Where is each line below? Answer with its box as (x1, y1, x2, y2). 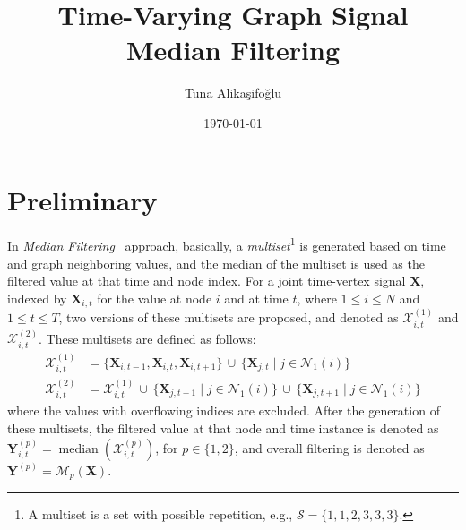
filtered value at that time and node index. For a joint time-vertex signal (7, 271, 406, 290)
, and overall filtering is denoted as (234, 438, 425, 457)
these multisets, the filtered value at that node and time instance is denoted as (7, 418, 439, 437)
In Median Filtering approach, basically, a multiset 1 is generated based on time (7, 234, 446, 255)
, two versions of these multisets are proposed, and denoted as (58, 308, 399, 327)
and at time (224, 288, 289, 307)
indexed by (7, 288, 67, 307)
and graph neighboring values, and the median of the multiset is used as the (7, 253, 425, 272)
